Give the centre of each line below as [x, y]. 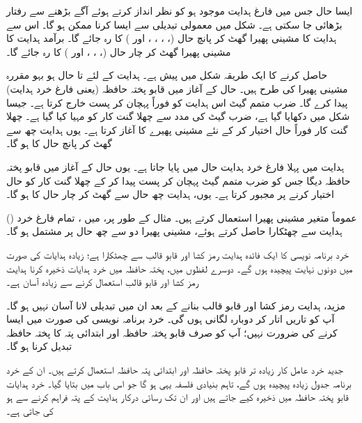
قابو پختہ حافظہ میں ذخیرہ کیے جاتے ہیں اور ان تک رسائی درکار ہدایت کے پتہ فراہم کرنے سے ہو [178, 397]
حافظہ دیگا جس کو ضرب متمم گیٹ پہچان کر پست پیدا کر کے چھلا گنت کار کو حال [179, 180]
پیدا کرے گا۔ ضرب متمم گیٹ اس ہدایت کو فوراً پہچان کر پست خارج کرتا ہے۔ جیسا [177, 102]
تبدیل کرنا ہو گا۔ [39, 346]
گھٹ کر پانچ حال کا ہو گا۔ [59, 143]
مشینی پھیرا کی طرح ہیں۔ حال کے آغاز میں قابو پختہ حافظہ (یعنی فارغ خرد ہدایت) [177, 88]
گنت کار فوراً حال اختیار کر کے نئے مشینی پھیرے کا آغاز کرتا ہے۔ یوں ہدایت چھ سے [177, 129]
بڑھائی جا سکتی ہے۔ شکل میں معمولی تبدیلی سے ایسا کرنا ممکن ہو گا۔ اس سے [174, 24]
